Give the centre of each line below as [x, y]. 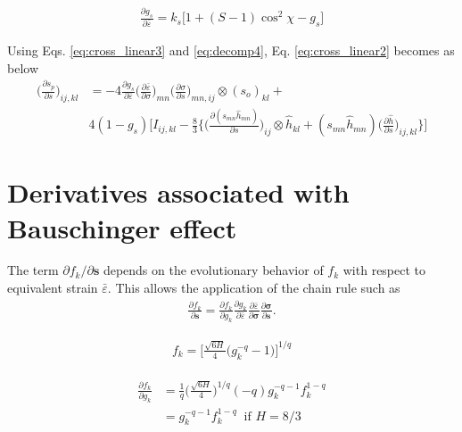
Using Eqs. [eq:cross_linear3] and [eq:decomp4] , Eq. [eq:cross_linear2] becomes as [231, 50]
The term [33, 270]
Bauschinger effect [122, 227]
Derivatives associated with [178, 192]
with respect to [384, 270]
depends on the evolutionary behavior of [213, 270]
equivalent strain [53, 288]
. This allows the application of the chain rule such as [254, 288]
